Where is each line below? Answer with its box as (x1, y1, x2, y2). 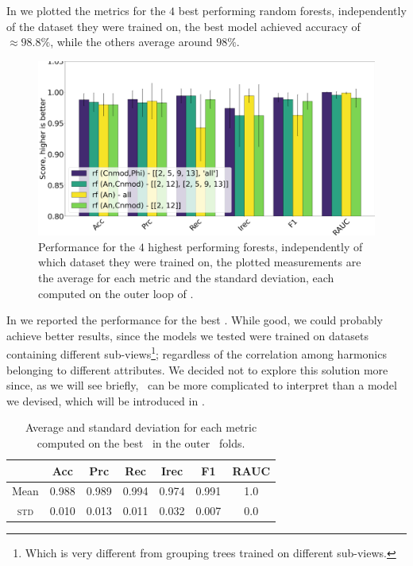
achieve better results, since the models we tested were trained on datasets (6, 327, 369, 343)
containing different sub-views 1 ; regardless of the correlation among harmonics (6, 343, 387, 362)
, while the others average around (50, 33, 213, 50)
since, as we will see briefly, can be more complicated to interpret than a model (6, 377, 397, 393)
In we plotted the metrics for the (6, 2, 166, 18)
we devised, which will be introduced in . (6, 392, 205, 409)
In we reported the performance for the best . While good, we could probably (6, 312, 383, 328)
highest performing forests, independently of (148, 238, 363, 254)
